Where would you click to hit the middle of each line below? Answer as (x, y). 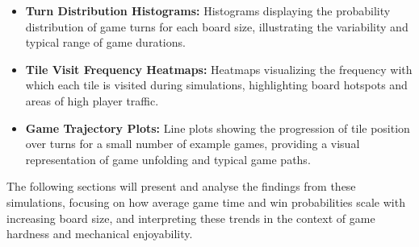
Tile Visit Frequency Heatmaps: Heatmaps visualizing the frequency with (219, 69)
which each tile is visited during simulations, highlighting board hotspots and (216, 85)
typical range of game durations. (105, 42)
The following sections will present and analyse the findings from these (181, 186)
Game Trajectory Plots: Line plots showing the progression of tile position (218, 128)
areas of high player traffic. (92, 100)
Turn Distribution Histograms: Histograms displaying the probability (208, 10)
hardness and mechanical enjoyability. (100, 234)
